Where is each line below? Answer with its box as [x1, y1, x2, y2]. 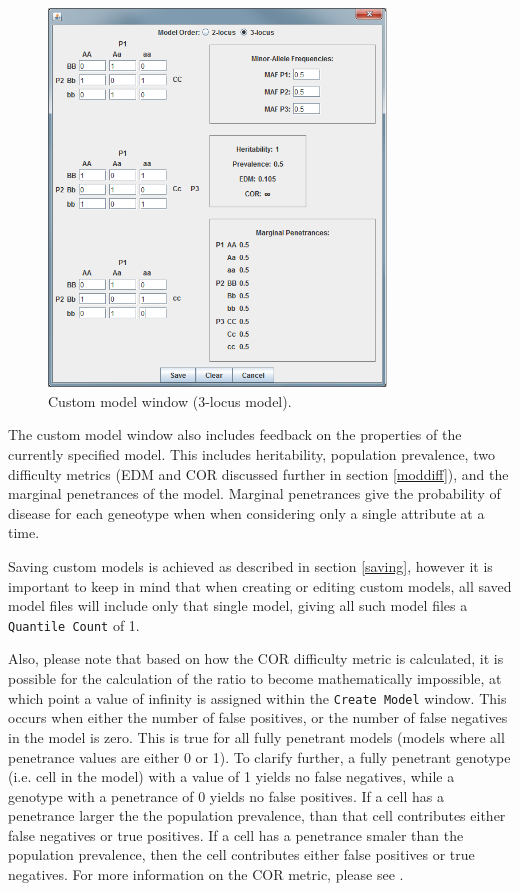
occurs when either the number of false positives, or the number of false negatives [8, 707, 508, 728]
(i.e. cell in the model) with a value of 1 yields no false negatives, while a [8, 766, 455, 787]
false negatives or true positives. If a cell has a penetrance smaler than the [8, 824, 464, 845]
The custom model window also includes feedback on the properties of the [8, 424, 462, 445]
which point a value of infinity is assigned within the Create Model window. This [8, 687, 507, 708]
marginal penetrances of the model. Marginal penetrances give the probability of [8, 483, 501, 504]
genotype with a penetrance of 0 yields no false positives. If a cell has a [8, 785, 444, 806]
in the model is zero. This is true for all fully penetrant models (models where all [8, 726, 505, 747]
